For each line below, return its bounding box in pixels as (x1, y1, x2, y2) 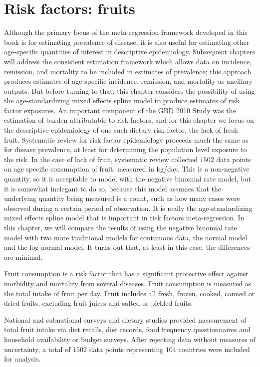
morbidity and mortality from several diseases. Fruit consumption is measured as (4, 278, 252, 288)
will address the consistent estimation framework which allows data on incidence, (4, 56, 252, 66)
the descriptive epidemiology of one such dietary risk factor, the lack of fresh (4, 125, 238, 135)
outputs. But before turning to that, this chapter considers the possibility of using (4, 85, 255, 96)
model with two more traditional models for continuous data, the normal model (4, 232, 248, 242)
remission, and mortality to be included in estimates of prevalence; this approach (4, 66, 252, 76)
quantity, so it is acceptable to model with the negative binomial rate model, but (4, 174, 252, 184)
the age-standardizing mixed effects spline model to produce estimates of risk (4, 95, 240, 106)
